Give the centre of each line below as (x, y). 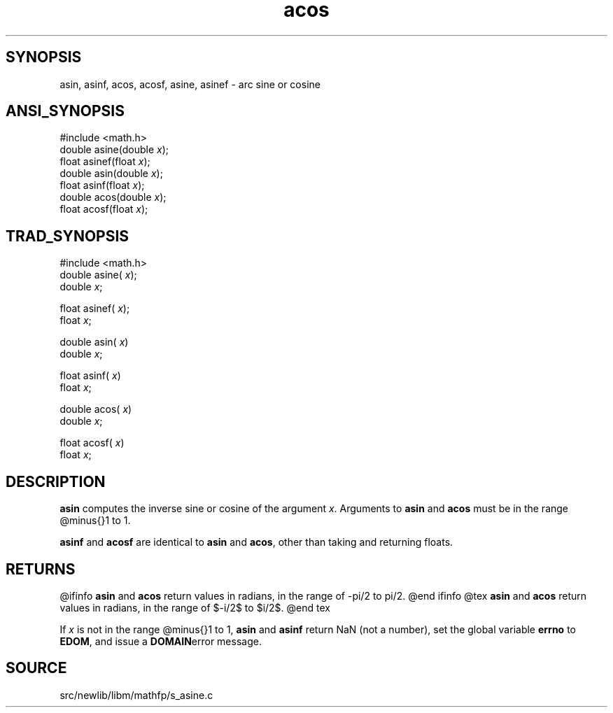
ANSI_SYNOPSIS (65, 111)
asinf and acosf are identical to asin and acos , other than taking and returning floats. (256, 542)
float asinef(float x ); (105, 162)
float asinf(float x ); (102, 185)
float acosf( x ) (92, 443)
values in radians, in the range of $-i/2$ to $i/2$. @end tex (195, 607)
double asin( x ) (94, 342)
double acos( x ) (96, 409)
